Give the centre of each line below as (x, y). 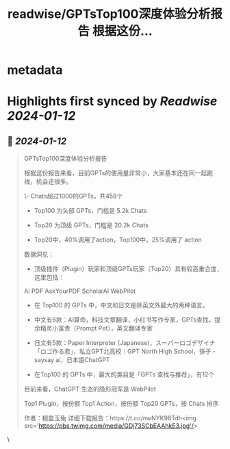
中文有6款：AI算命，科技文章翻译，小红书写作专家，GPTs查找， (124, 320)
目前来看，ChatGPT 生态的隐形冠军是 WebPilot (90, 389)
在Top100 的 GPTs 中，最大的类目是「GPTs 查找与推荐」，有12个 (124, 374)
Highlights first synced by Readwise (112, 102)
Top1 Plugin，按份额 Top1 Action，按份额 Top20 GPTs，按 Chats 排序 (121, 404)
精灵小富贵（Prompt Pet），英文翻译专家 (96, 329)
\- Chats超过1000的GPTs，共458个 (73, 196)
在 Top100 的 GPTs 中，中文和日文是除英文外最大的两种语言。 (121, 305)
